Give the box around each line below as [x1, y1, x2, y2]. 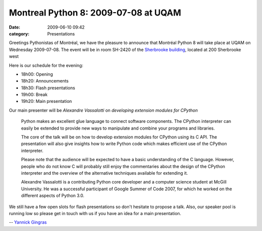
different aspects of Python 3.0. [21, 193, 84, 198]
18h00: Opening [21, 71, 53, 77]
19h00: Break [21, 92, 48, 98]
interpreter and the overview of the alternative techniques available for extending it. [21, 170, 188, 176]
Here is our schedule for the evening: [9, 62, 83, 68]
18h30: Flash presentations [21, 85, 75, 91]
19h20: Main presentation [21, 99, 72, 104]
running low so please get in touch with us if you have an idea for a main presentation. [9, 210, 181, 216]
